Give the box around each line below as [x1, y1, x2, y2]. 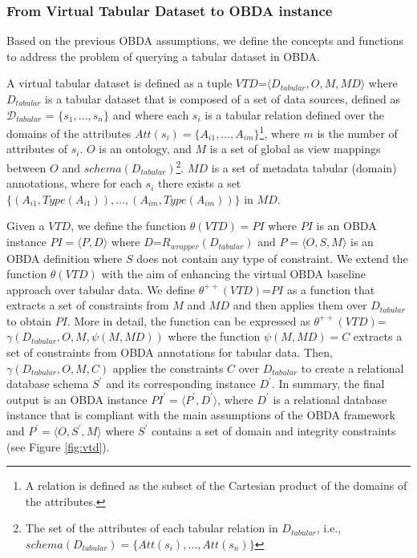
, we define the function [71, 217, 187, 234]
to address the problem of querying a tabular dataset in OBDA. [6, 47, 320, 64]
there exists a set [158, 175, 241, 192]
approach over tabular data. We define [6, 281, 196, 297]
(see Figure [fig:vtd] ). [6, 438, 110, 455]
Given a [6, 217, 45, 234]
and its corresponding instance [106, 375, 256, 392]
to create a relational [301, 359, 404, 376]
